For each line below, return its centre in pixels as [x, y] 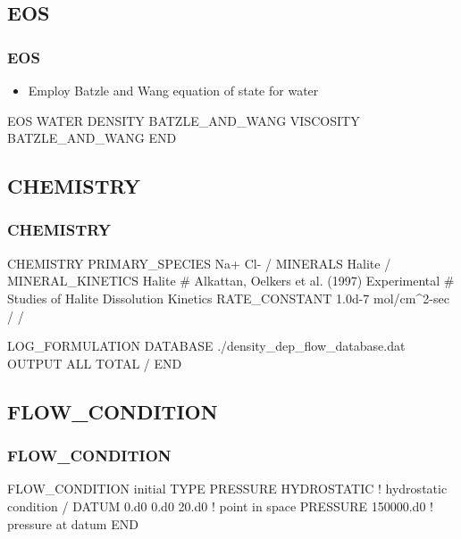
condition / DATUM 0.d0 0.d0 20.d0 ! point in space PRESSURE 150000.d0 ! [220, 506]
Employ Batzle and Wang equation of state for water [173, 90]
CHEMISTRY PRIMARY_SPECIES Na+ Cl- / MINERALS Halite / [199, 263]
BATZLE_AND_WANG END [92, 138]
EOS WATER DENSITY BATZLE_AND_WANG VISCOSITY [184, 120]
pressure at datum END [73, 523]
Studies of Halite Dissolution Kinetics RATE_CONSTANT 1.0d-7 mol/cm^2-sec [228, 298]
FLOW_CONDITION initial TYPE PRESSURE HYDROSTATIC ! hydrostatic [227, 489]
